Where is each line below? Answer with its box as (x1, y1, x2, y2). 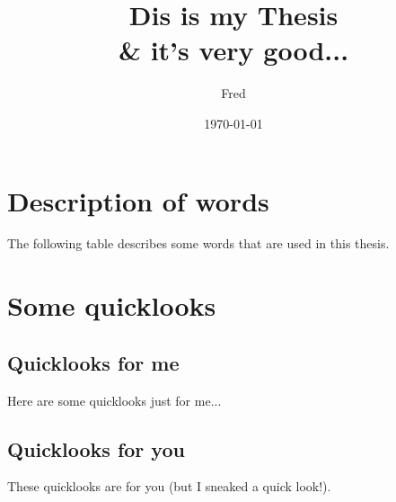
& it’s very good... (118, 31, 349, 68)
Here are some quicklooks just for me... (7, 390, 222, 409)
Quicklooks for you (7, 435, 185, 462)
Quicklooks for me (7, 348, 180, 376)
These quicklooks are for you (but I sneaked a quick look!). (7, 477, 331, 496)
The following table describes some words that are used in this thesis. (7, 234, 390, 253)
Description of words (7, 182, 269, 219)
